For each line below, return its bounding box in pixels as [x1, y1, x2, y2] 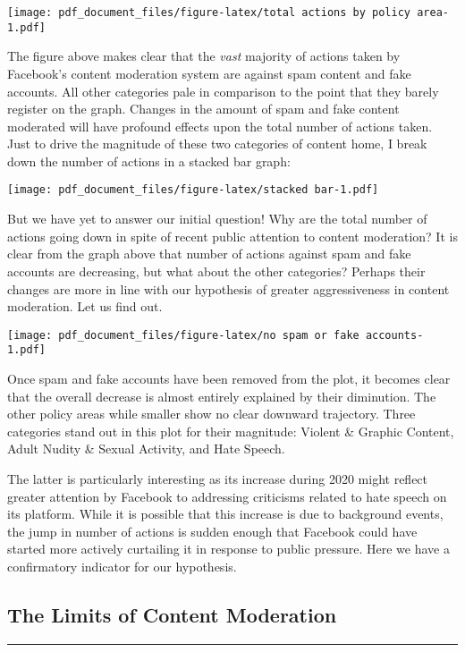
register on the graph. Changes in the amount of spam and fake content [7, 99, 400, 118]
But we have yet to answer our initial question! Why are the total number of [7, 209, 427, 228]
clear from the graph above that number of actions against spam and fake [7, 244, 411, 263]
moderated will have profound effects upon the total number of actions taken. [7, 116, 433, 135]
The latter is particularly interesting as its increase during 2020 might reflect [7, 469, 428, 487]
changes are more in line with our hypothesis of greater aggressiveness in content [7, 279, 450, 298]
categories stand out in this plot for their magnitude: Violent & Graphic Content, [7, 421, 454, 440]
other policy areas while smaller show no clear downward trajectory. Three [7, 404, 416, 423]
